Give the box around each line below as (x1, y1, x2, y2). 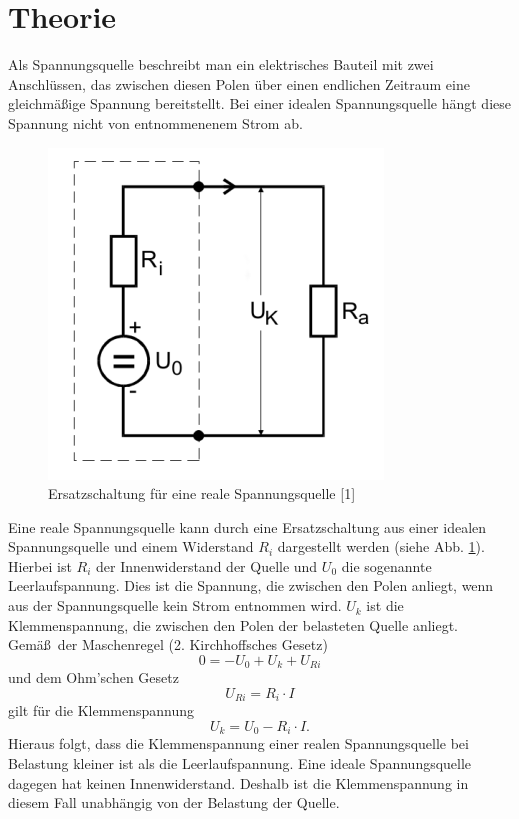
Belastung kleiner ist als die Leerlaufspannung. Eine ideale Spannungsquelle (8, 752, 472, 773)
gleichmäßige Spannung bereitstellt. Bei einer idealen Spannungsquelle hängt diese (8, 93, 511, 114)
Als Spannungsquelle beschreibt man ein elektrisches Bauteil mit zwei (8, 54, 434, 75)
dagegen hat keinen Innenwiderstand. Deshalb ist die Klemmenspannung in (8, 772, 469, 793)
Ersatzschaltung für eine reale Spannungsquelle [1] (48, 483, 356, 504)
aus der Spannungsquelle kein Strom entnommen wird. (8, 595, 342, 616)
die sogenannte (341, 555, 432, 576)
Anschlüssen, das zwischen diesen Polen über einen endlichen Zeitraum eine (8, 73, 470, 94)
